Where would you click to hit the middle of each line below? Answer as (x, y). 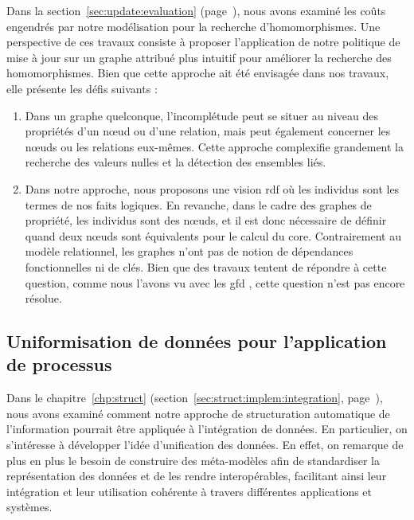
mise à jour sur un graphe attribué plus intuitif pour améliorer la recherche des (199, 57)
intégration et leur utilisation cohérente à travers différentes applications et (189, 491)
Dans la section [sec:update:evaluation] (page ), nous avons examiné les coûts (196, 10)
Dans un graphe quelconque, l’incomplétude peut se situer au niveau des (201, 115)
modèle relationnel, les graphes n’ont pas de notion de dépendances (189, 251)
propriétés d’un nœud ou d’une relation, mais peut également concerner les (208, 131)
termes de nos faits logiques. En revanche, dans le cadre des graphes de (198, 204)
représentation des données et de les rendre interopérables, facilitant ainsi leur (197, 476)
